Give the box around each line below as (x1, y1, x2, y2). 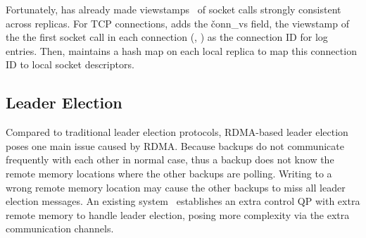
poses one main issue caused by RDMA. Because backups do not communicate (6, 138, 344, 153)
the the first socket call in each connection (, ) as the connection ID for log (6, 30, 328, 44)
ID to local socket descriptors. (6, 57, 134, 72)
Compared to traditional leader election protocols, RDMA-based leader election (6, 125, 348, 139)
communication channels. (6, 221, 114, 236)
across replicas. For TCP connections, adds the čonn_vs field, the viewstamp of (6, 15, 349, 30)
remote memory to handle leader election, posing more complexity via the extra (6, 207, 350, 222)
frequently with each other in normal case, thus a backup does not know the (6, 152, 334, 167)
